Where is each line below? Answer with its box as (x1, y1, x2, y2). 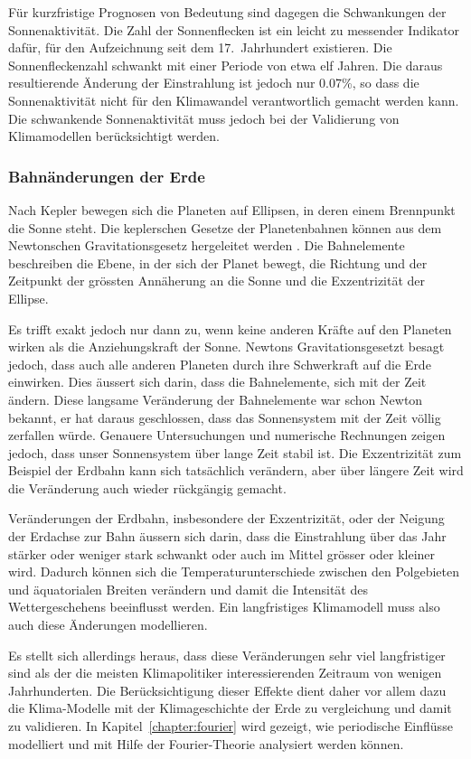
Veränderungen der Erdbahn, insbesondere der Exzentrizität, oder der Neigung (8, 509, 445, 528)
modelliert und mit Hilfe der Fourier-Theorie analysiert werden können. (8, 734, 404, 753)
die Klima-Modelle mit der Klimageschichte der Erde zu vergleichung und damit (8, 698, 452, 717)
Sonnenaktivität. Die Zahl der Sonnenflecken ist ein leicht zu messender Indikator (8, 20, 460, 39)
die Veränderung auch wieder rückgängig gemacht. (8, 478, 287, 497)
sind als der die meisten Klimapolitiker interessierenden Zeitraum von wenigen (8, 663, 442, 682)
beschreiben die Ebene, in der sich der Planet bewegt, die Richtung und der (8, 253, 428, 272)
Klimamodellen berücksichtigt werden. (8, 126, 220, 145)
